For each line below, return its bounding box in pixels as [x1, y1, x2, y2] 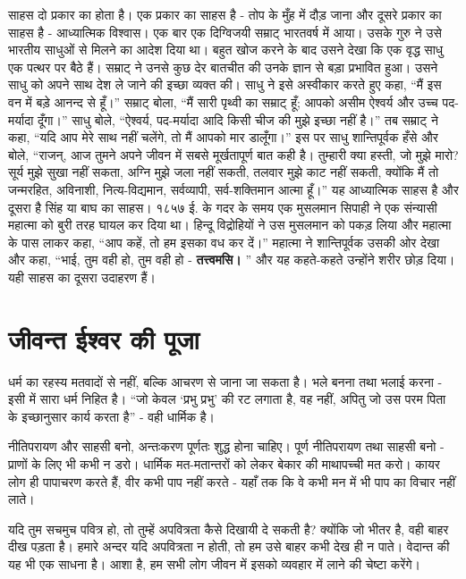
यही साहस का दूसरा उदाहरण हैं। [8, 267, 156, 286]
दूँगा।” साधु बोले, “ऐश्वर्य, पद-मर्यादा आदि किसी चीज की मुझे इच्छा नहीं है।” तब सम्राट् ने [38, 110, 438, 129]
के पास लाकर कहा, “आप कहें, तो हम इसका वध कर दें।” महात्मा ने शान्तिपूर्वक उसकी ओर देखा [8, 232, 440, 251]
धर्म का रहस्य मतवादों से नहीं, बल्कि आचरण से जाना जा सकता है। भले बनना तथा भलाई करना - [8, 372, 443, 390]
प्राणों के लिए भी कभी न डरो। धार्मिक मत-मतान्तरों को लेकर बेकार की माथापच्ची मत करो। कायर [8, 455, 440, 473]
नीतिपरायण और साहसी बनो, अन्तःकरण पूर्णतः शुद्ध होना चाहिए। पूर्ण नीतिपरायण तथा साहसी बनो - [8, 437, 445, 456]
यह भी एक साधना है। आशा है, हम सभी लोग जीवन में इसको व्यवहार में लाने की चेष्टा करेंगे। [8, 554, 421, 573]
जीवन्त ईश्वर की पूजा [8, 320, 199, 357]
